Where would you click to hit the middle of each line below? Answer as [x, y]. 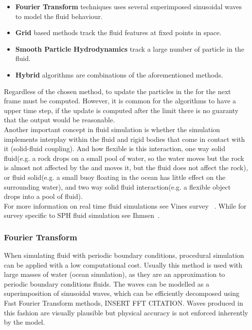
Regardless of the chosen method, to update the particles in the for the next [117, 91]
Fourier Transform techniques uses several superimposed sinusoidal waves [129, 6]
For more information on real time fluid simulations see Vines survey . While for [125, 205]
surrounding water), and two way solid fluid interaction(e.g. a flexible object [117, 186]
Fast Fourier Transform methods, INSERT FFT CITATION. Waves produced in [124, 303]
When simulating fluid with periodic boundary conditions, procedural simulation [124, 255]
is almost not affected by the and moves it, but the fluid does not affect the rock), [126, 167]
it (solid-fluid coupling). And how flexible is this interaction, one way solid [115, 148]
